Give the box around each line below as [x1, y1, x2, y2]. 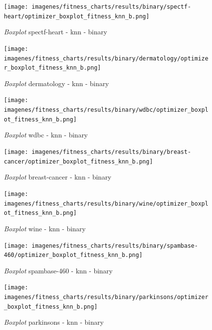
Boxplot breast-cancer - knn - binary [4, 172, 112, 182]
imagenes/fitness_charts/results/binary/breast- [31, 149, 191, 156]
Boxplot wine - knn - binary [4, 223, 86, 233]
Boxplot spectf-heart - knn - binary [4, 27, 107, 37]
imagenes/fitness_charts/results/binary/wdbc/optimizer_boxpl [4, 106, 209, 114]
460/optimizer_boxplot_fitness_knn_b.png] [4, 252, 143, 259]
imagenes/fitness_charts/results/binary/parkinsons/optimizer [4, 294, 209, 301]
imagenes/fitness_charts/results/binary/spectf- [31, 3, 191, 10]
